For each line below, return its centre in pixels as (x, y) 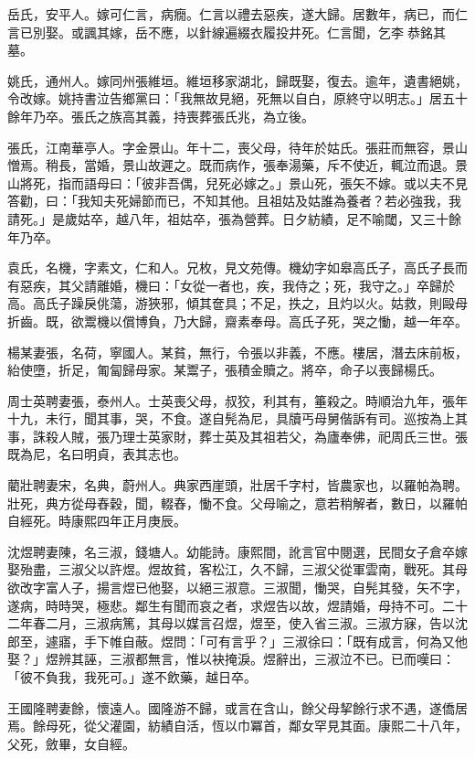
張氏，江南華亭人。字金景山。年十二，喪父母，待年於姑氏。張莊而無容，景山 (237, 147)
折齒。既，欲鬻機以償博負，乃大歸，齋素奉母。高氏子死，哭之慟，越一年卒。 (237, 321)
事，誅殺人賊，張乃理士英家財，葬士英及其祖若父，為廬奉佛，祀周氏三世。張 (237, 436)
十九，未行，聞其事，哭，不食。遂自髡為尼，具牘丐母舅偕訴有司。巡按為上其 (237, 418)
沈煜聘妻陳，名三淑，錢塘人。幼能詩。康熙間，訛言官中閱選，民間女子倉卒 (231, 551)
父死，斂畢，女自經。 (71, 743)
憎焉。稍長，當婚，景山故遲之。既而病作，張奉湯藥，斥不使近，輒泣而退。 (231, 165)
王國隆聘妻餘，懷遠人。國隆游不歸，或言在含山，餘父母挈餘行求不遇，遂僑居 (237, 707)
